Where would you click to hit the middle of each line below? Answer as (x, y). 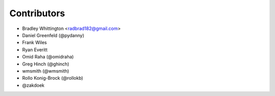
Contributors (37, 13)
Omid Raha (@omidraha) (48, 57)
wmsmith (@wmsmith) (46, 71)
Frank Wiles (35, 43)
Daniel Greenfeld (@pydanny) (53, 35)
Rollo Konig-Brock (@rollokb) (53, 78)
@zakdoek (33, 85)
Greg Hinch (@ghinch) (46, 64)
